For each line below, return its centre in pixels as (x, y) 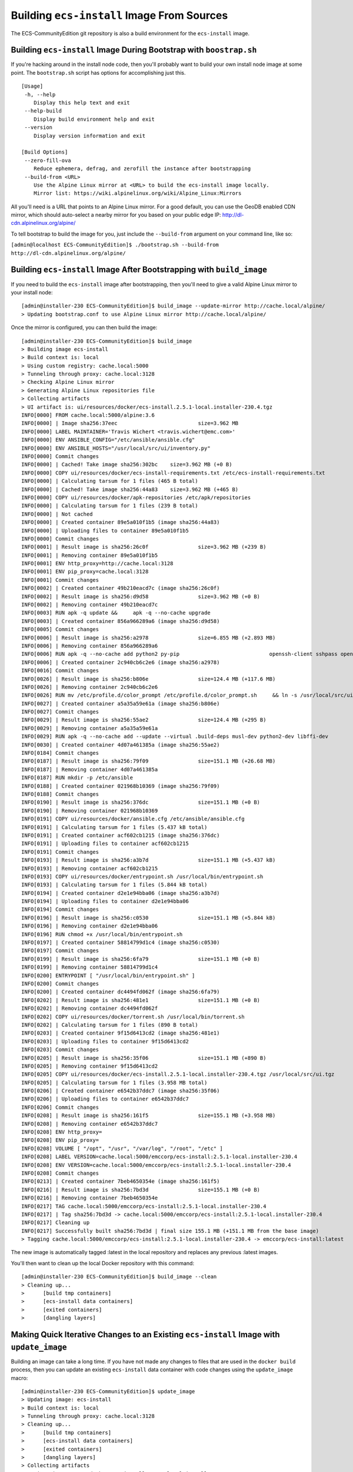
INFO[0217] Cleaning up (56, 1223)
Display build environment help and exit (94, 119)
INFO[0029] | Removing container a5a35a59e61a (90, 728)
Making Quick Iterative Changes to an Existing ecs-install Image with (145, 1335)
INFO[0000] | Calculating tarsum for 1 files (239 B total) (110, 506)
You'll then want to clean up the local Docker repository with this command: (102, 1263)
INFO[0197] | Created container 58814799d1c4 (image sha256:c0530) (121, 943)
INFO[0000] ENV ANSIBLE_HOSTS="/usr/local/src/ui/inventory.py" (116, 448)
